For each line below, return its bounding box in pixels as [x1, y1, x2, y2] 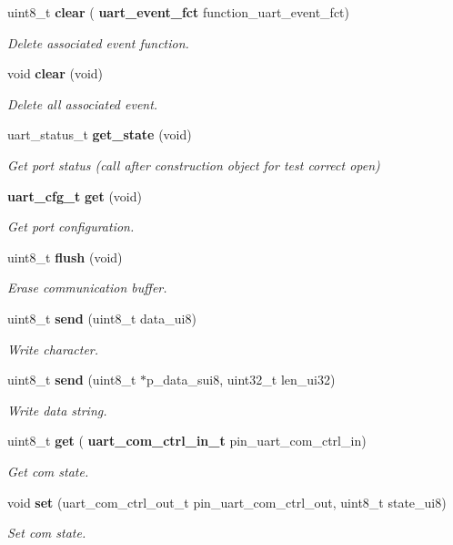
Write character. [7, 339, 99, 358]
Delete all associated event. [7, 94, 158, 113]
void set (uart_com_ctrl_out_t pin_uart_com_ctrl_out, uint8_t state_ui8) [7, 492, 447, 511]
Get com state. [7, 461, 89, 480]
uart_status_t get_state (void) [7, 125, 192, 144]
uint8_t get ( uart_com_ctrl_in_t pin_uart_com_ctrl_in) [7, 431, 367, 450]
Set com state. [7, 523, 86, 542]
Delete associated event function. [7, 33, 189, 52]
